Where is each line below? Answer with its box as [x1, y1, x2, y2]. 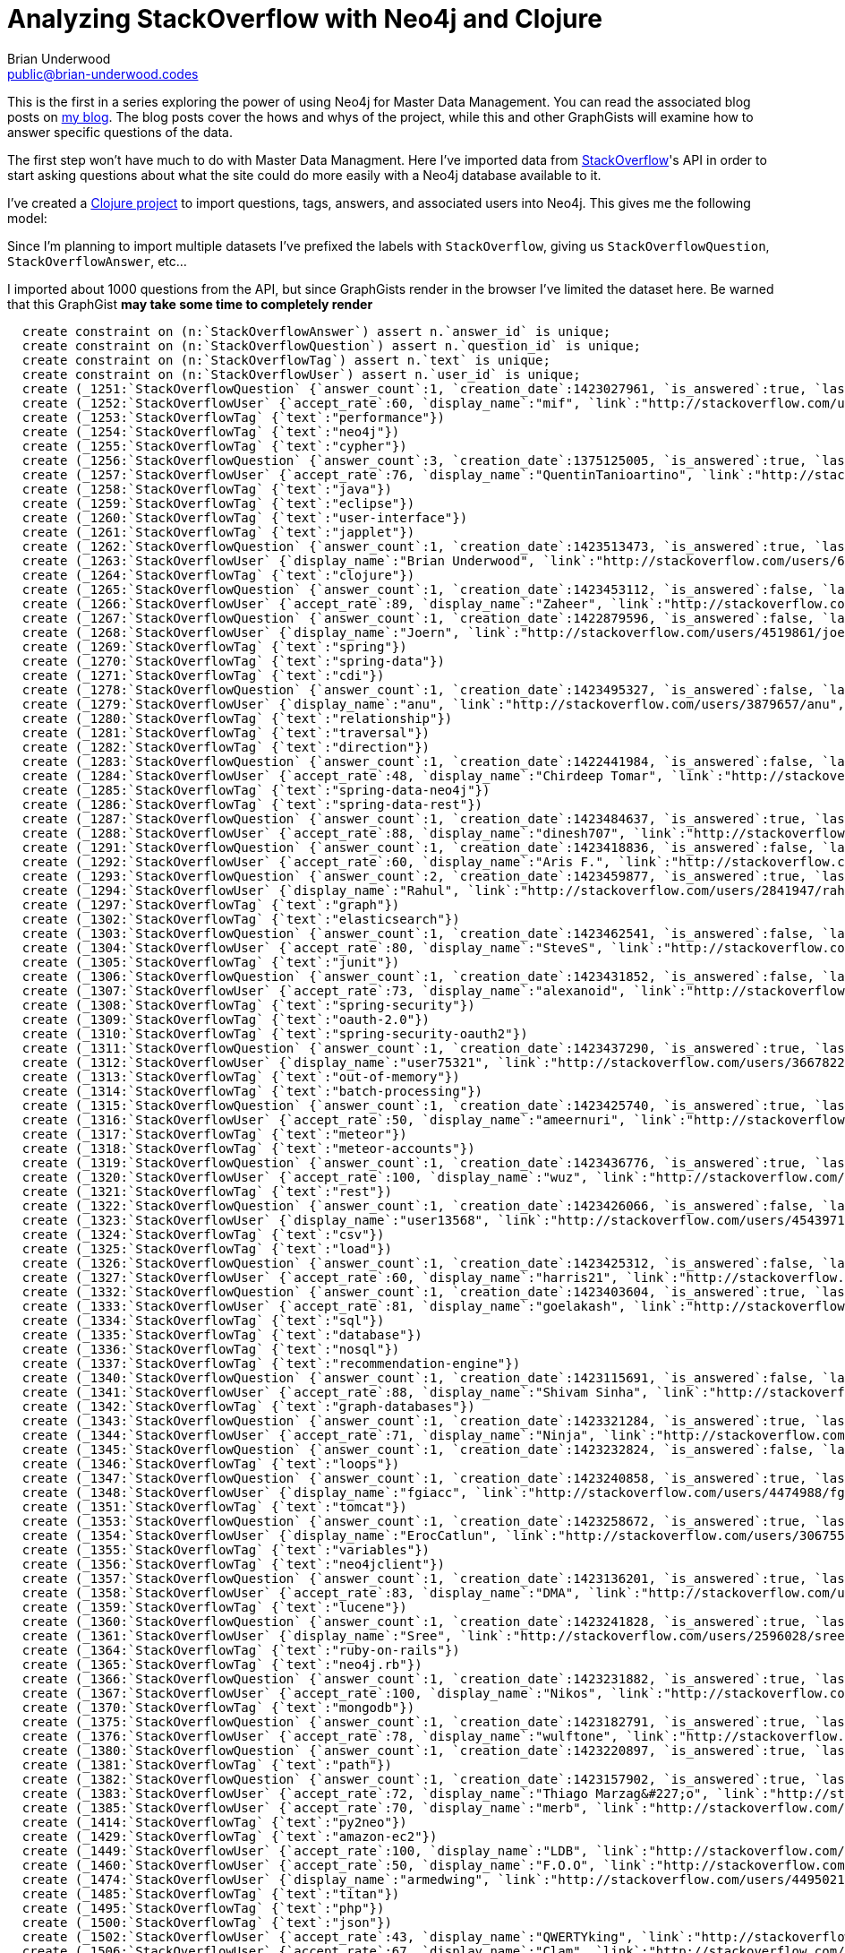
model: [7, 210, 47, 226]
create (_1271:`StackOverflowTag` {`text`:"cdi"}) [21, 667, 385, 683]
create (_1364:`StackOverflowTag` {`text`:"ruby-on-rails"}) [21, 1642, 460, 1657]
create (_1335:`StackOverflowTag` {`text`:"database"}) [21, 1327, 422, 1342]
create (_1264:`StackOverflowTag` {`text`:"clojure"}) [21, 567, 415, 582]
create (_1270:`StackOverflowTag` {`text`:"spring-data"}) [21, 653, 445, 668]
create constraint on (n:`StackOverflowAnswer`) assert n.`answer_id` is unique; [21, 323, 611, 339]
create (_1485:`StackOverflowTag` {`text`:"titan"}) [21, 1886, 400, 1901]
